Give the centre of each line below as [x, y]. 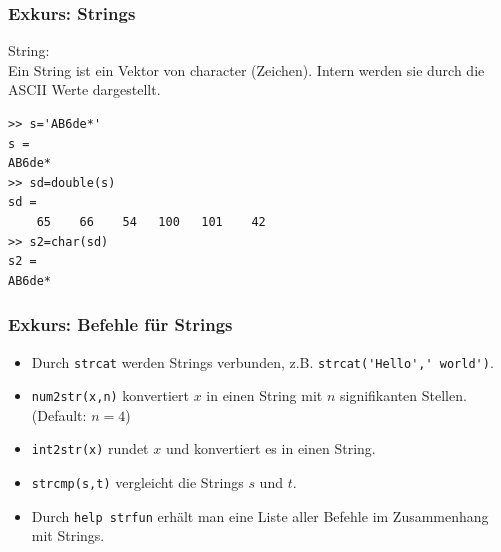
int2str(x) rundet [90, 448]
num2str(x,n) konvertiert [110, 395]
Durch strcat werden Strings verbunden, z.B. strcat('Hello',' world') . [262, 361]
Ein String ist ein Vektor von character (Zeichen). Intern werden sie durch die [246, 69]
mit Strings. [68, 535]
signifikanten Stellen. [403, 395]
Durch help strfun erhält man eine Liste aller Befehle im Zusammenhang [260, 515]
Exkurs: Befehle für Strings [120, 324]
